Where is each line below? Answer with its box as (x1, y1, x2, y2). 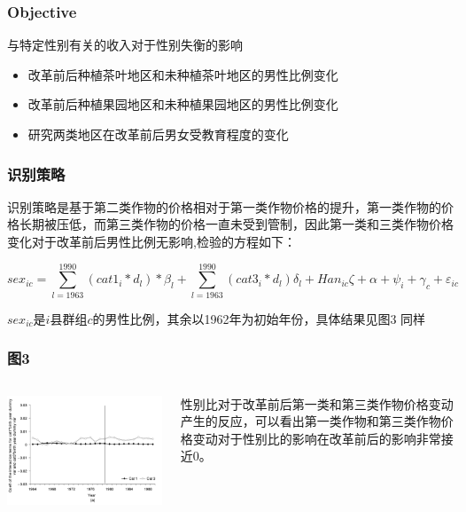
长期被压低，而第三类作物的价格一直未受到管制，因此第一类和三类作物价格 (19, 215, 454, 233)
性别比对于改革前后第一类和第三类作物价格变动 (180, 394, 454, 413)
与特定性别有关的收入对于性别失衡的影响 (7, 35, 243, 54)
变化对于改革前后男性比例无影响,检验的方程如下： (7, 232, 296, 250)
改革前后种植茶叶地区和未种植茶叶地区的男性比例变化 (27, 65, 338, 83)
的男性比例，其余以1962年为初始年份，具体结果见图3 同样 (92, 309, 426, 327)
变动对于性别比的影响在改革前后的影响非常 (192, 429, 441, 447)
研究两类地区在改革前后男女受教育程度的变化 (27, 125, 289, 143)
